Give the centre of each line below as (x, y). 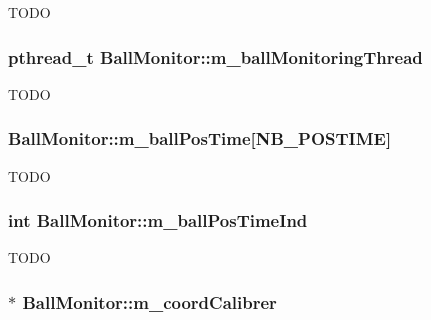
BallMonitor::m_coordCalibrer (149, 301)
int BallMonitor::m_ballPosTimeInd (158, 220)
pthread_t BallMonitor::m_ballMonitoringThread (215, 56)
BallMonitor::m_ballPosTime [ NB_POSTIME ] (200, 138)
